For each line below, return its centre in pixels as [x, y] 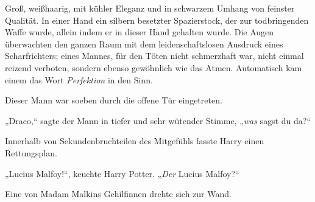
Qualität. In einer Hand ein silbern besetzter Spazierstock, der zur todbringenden [157, 20]
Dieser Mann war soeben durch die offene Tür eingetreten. [114, 100]
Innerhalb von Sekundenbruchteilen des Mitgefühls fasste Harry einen [135, 141]
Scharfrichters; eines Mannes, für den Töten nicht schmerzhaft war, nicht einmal [154, 56]
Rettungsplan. [31, 152]
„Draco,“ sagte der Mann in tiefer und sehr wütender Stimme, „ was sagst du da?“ [158, 120]
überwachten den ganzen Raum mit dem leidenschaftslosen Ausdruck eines [144, 44]
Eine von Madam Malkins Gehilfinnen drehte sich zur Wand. [118, 194]
